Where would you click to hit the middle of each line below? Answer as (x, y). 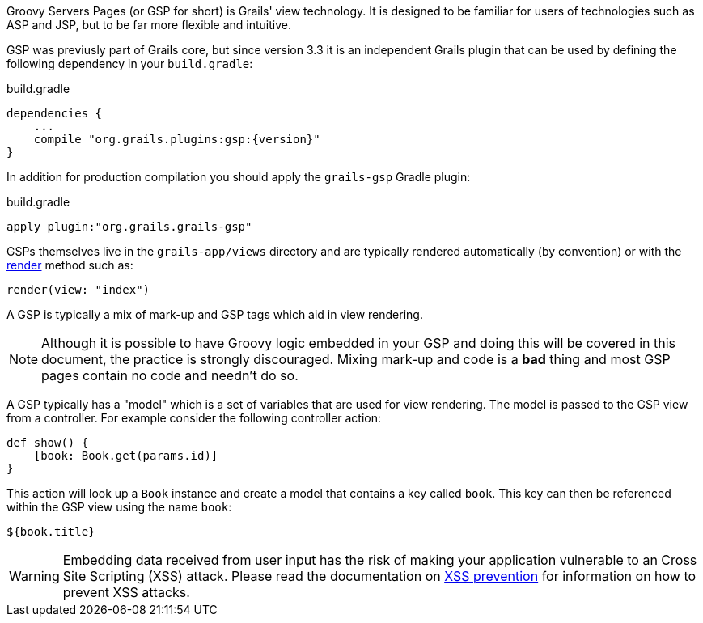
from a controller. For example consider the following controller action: (194, 418)
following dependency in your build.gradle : (130, 64)
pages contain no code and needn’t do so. (170, 375)
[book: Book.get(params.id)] (126, 456)
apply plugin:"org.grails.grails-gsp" (129, 227)
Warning (34, 576)
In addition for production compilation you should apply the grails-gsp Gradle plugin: (239, 177)
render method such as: (70, 265)
